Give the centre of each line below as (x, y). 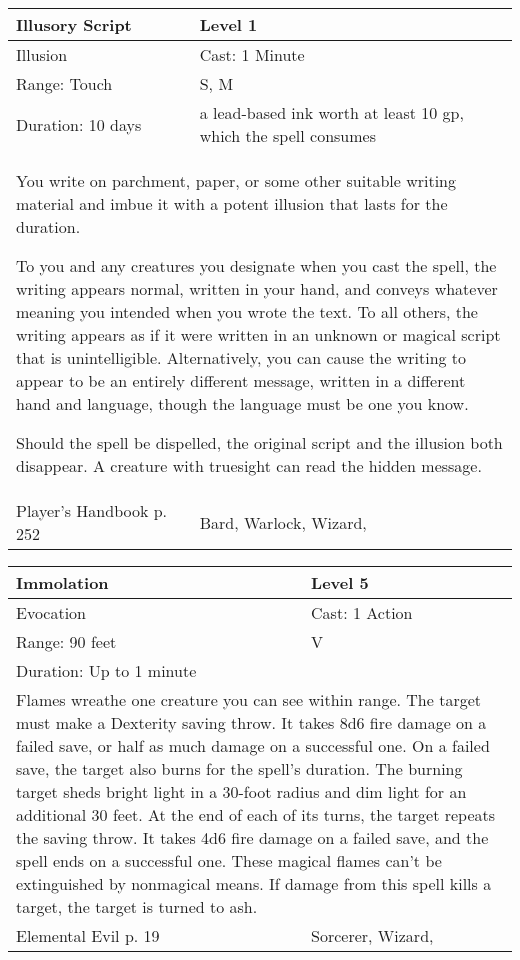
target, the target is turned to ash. (137, 906)
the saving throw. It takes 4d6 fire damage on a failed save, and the (252, 837)
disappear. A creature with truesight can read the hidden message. (249, 465)
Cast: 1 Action (362, 612)
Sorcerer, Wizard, (372, 935)
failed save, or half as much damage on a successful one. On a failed (253, 745)
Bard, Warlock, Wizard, (283, 522)
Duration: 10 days (79, 124)
